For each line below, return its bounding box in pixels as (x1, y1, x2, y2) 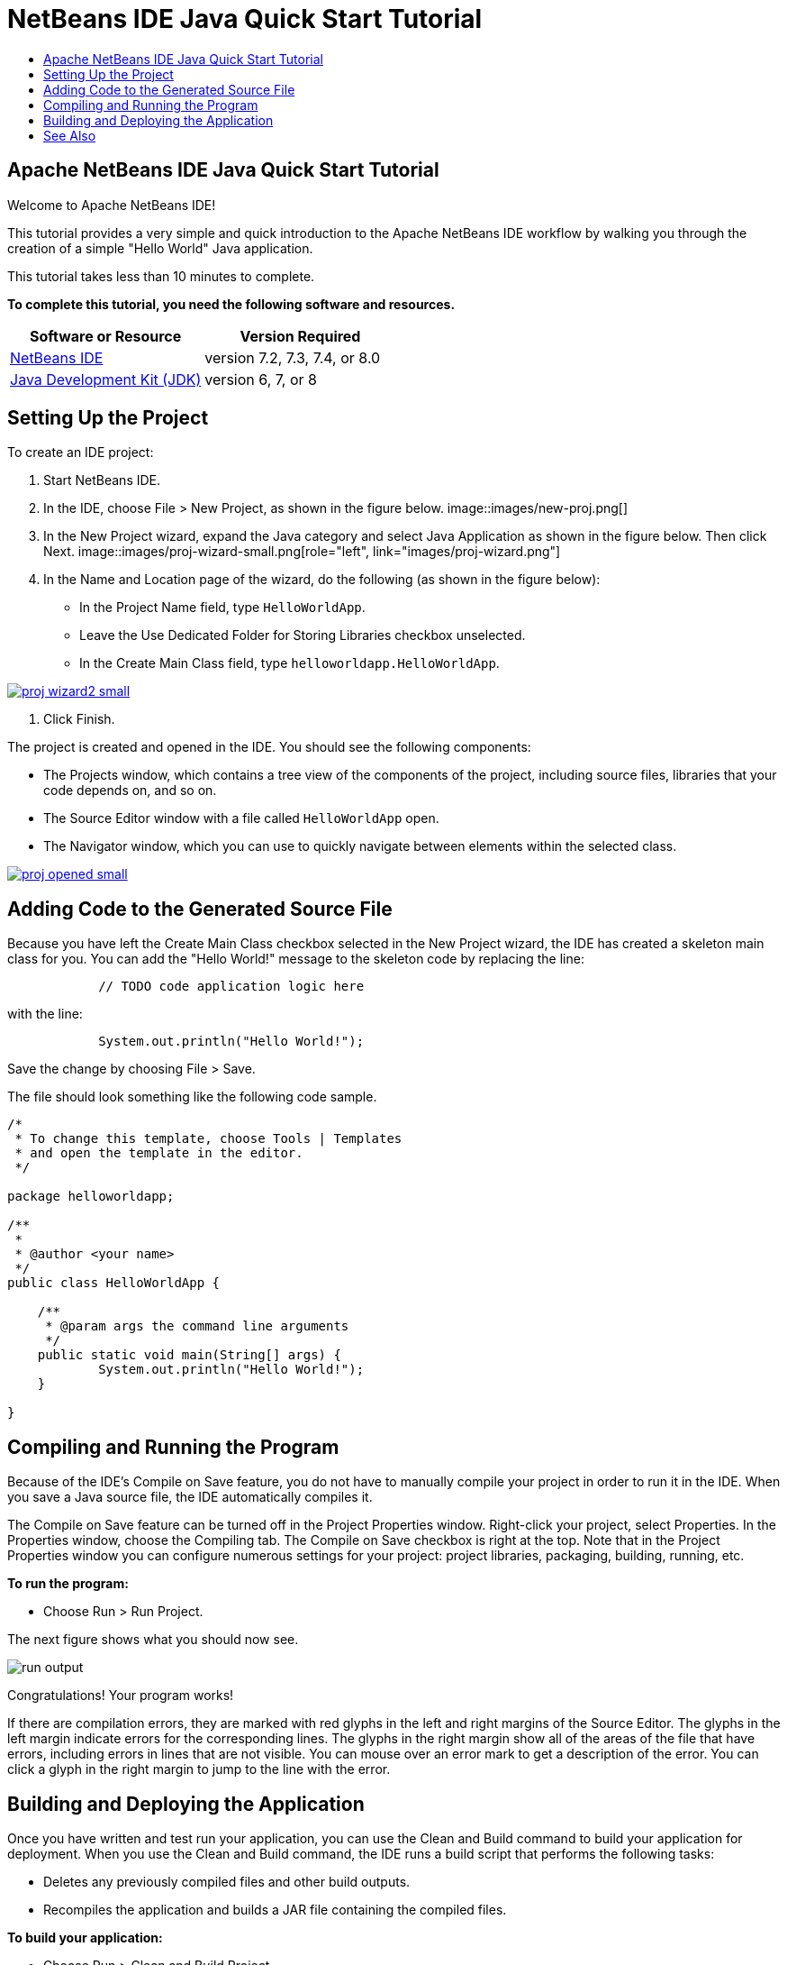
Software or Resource (30, 326, 182, 345)
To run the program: (7, 1576, 129, 1592)
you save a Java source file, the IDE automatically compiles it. (7, 1489, 373, 1505)
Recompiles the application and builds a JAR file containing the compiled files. (43, 1901, 507, 1917)
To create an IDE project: (7, 444, 154, 461)
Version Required (240, 326, 361, 345)
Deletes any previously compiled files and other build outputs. (43, 1873, 411, 1889)
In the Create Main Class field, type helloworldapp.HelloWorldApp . (79, 655, 500, 672)
